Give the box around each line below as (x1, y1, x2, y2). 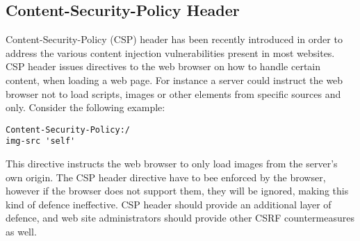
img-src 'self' (6, 136, 76, 147)
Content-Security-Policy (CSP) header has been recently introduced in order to (6, 32, 343, 47)
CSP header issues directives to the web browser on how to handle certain (6, 59, 321, 74)
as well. (6, 224, 37, 239)
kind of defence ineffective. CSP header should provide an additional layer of (6, 197, 332, 211)
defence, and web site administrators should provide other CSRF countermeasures (6, 210, 354, 225)
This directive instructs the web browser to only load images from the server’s (6, 156, 338, 171)
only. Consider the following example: (6, 100, 165, 115)
